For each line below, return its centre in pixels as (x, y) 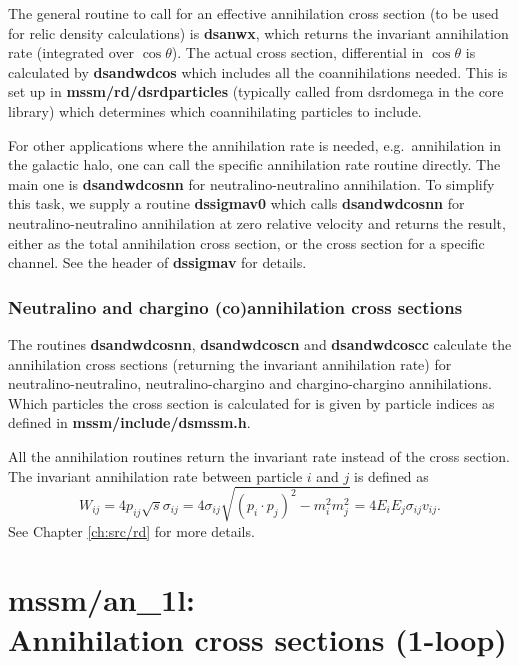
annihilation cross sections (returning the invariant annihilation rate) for (230, 363)
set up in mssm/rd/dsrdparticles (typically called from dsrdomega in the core (256, 91)
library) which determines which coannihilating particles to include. (215, 110)
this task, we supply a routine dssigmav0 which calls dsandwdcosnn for (236, 203)
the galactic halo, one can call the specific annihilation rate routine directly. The (254, 164)
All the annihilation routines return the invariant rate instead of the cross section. (259, 455)
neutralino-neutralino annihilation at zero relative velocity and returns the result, (257, 222)
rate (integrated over (71, 52)
